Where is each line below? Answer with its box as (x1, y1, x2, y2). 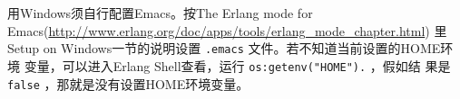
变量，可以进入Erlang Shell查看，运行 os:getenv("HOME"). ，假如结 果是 (24, 56, 451, 75)
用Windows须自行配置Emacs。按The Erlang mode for (7, 4, 313, 22)
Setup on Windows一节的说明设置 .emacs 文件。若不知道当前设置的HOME (7, 39, 441, 58)
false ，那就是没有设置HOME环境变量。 (7, 74, 250, 93)
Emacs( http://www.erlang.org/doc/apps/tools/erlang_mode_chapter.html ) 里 (7, 21, 447, 40)
